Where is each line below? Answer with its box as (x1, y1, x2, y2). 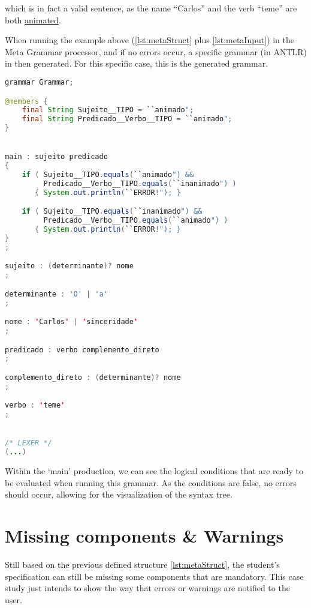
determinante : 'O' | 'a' (5, 289, 108, 298)
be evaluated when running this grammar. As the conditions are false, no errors (5, 476, 297, 489)
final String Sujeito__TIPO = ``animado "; (22, 106, 194, 115)
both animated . (5, 13, 61, 26)
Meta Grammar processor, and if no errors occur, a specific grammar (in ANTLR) (5, 45, 307, 58)
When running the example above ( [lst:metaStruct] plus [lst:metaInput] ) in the (5, 34, 295, 46)
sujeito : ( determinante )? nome (5, 262, 134, 271)
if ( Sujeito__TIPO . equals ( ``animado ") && (22, 170, 194, 179)
